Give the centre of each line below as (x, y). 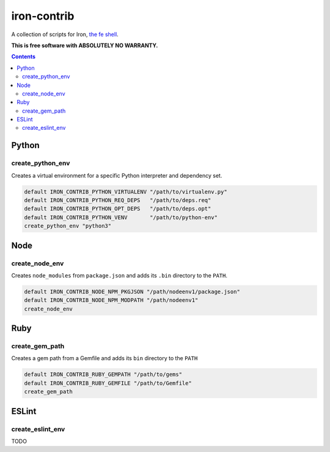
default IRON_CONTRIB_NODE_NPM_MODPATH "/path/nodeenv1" (111, 300)
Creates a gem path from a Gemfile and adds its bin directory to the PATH (105, 358)
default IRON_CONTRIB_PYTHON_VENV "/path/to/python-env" (121, 217)
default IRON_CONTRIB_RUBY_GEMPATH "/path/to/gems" (103, 375)
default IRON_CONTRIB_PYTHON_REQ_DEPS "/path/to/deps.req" (118, 200)
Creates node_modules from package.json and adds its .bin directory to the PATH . (119, 275)
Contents (24, 57)
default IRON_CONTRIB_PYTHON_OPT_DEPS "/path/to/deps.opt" (118, 209)
